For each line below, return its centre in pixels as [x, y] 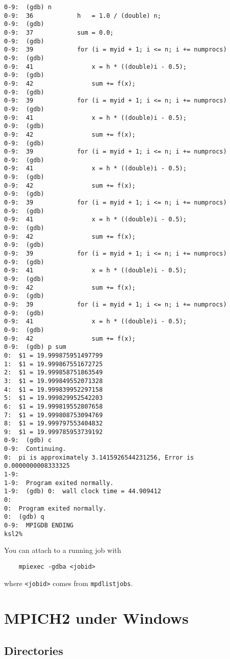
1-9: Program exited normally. [59, 483]
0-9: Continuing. [35, 449]
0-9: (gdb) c [28, 440]
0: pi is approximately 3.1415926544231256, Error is [99, 457]
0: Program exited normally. [55, 508]
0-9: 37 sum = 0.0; [59, 32]
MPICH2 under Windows [96, 618]
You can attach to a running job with [63, 550]
